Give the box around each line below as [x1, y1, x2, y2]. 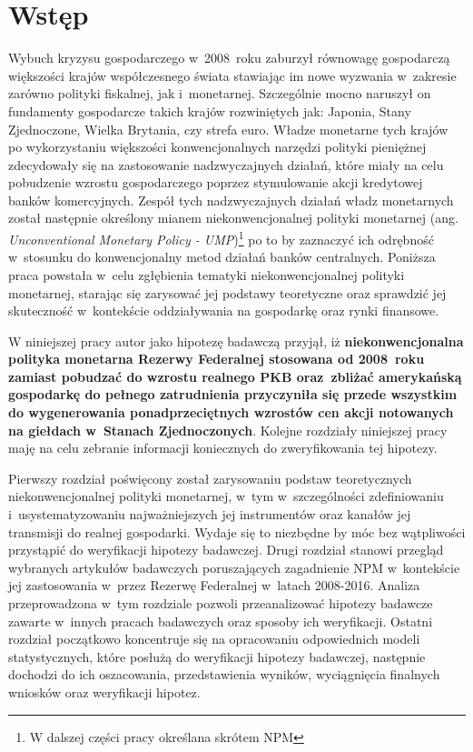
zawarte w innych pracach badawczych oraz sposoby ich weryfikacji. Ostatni [8, 611, 433, 630]
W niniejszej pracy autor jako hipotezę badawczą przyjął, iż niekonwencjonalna [8, 331, 464, 350]
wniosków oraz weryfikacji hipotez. [8, 682, 201, 701]
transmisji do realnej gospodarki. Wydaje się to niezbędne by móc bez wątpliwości [8, 522, 466, 541]
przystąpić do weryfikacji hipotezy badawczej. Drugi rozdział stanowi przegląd [8, 540, 444, 559]
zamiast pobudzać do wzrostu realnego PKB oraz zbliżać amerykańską [8, 366, 462, 386]
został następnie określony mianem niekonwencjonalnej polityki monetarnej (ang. [8, 208, 458, 227]
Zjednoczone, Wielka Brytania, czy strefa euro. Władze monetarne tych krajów [8, 119, 448, 138]
